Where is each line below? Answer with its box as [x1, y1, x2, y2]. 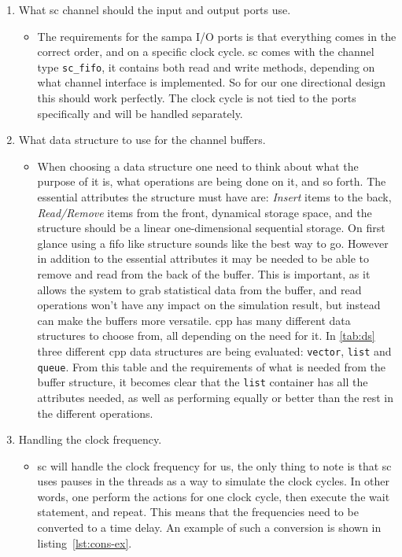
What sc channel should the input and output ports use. [18, 2, 291, 17]
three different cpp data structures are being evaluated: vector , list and [37, 342, 392, 359]
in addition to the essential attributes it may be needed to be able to [37, 250, 370, 267]
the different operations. [37, 404, 153, 421]
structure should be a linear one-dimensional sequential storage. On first [37, 219, 385, 236]
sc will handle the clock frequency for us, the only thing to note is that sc [37, 457, 392, 474]
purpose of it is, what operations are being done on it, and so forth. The [37, 173, 386, 190]
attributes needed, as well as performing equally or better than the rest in [37, 389, 394, 405]
